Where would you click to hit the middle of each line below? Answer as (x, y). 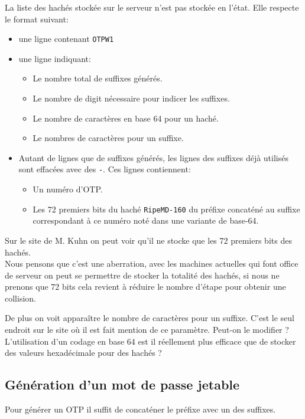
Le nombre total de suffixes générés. (98, 78)
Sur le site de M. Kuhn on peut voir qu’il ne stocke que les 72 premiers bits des (148, 240)
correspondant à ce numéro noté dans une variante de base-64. (146, 220)
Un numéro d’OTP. (68, 189)
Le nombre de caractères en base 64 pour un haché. (126, 118)
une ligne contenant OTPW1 (66, 39)
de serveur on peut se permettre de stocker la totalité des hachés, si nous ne (142, 275)
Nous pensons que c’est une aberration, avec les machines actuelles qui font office (152, 263)
